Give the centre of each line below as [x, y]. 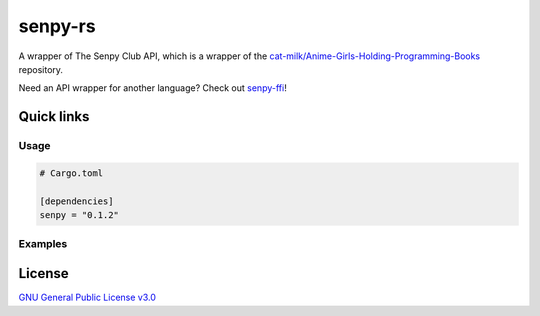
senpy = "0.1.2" [79, 215]
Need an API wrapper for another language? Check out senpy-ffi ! [152, 88]
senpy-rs [57, 26]
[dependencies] [76, 201]
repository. [41, 69]
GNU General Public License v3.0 [87, 297]
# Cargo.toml [71, 173]
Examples [43, 244]
